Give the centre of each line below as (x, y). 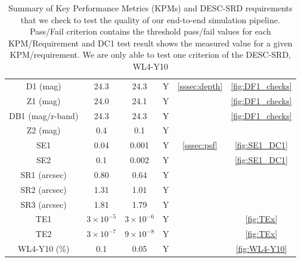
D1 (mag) (44, 85)
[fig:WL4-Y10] (261, 249)
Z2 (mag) (44, 130)
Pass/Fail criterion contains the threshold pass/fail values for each (150, 31)
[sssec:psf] (200, 145)
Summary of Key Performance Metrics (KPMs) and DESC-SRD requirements (150, 8)
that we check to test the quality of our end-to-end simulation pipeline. (150, 19)
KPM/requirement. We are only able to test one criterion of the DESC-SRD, (150, 54)
